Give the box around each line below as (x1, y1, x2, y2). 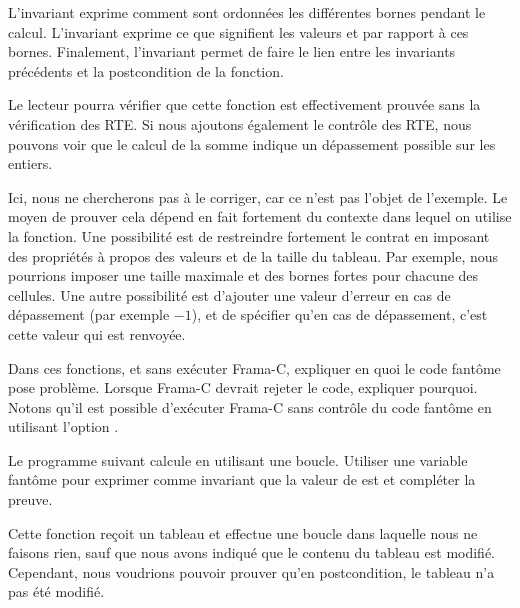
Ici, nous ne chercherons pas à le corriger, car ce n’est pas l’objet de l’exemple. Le (8, 186, 508, 207)
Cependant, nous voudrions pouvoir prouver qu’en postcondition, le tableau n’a (8, 561, 495, 582)
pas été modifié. (8, 581, 105, 602)
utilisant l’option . (8, 416, 119, 437)
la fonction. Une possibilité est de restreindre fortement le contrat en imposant (8, 225, 490, 246)
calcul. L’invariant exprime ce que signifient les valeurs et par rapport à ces (8, 21, 469, 42)
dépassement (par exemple (8, 304, 170, 325)
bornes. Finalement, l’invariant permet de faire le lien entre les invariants (8, 41, 456, 62)
